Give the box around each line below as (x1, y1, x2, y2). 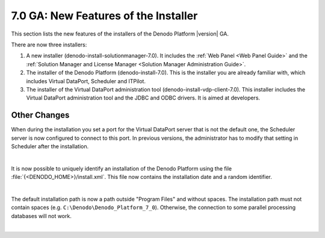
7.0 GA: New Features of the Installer (11, 9, 198, 22)
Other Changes (11, 110, 70, 121)
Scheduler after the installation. (11, 142, 89, 150)
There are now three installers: (11, 41, 87, 48)
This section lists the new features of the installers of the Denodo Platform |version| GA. (11, 30, 229, 37)
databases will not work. (11, 212, 72, 219)
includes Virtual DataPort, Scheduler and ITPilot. (26, 77, 146, 84)
